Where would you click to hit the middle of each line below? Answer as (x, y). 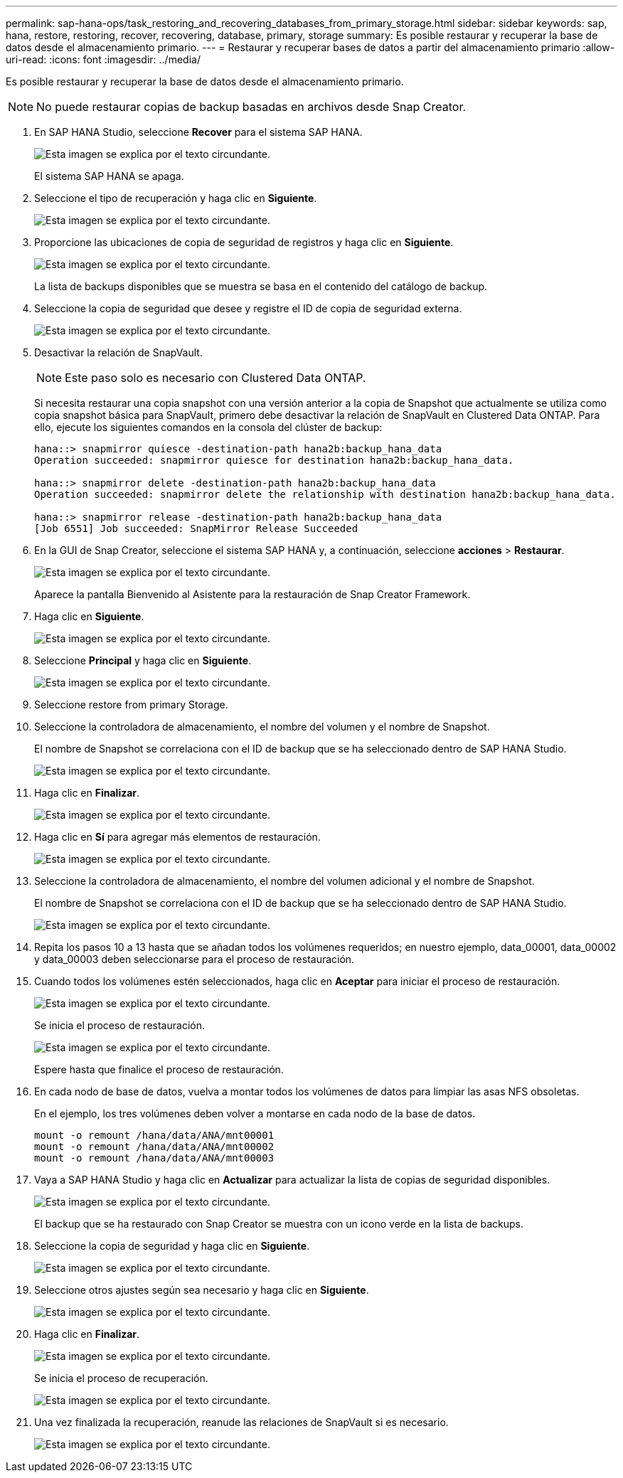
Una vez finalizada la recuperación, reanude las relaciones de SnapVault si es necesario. (241, 1422)
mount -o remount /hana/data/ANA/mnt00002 (154, 1147)
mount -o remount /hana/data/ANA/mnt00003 (154, 1158)
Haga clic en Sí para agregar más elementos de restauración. (177, 837)
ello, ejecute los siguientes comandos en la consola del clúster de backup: (208, 427)
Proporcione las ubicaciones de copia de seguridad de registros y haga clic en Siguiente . (244, 242)
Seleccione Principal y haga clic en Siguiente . (143, 660)
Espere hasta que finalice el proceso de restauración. (159, 1069)
